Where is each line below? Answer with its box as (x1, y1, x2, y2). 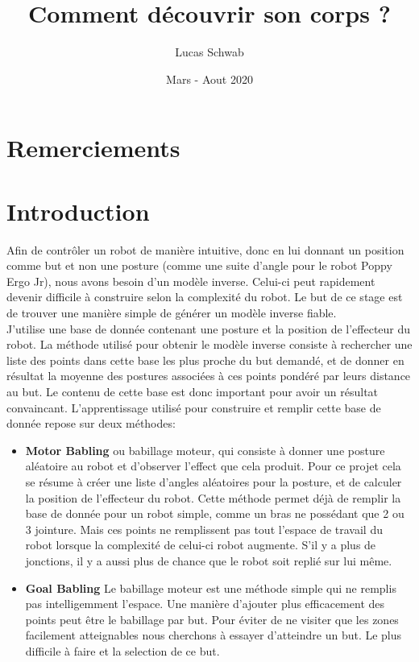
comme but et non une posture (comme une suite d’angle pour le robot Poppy (6, 257, 392, 274)
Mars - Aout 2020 (166, 70, 253, 87)
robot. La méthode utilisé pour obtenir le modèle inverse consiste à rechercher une (6, 336, 413, 353)
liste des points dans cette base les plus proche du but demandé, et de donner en (6, 351, 404, 368)
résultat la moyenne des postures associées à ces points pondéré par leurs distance (6, 367, 411, 384)
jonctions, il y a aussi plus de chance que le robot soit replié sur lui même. (25, 552, 392, 569)
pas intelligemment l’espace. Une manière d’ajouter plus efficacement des (25, 595, 385, 612)
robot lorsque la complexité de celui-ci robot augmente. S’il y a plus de (25, 536, 376, 553)
